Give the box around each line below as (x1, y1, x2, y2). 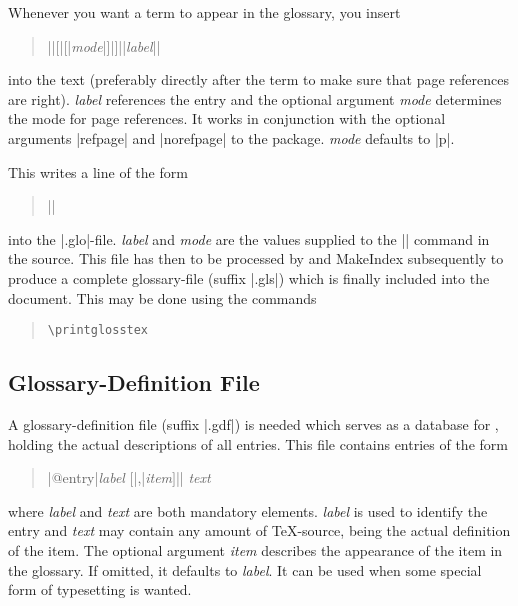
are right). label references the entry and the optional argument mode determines (8, 88, 502, 109)
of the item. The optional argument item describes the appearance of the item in (8, 539, 503, 560)
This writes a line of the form (8, 161, 188, 182)
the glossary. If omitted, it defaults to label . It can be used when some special (8, 559, 482, 580)
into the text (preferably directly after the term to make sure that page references (8, 69, 509, 90)
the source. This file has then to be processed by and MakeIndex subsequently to (8, 248, 504, 269)
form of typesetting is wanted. (8, 579, 192, 600)
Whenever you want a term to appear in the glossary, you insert (8, 2, 401, 22)
